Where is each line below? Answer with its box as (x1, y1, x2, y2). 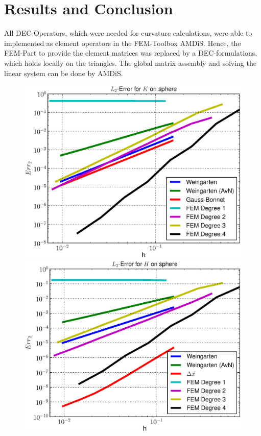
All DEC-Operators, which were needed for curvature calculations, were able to (4, 28, 252, 38)
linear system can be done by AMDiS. (4, 67, 123, 78)
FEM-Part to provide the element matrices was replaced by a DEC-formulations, (4, 47, 257, 58)
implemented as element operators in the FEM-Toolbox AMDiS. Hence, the (4, 37, 241, 48)
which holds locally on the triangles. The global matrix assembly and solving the (4, 57, 256, 68)
